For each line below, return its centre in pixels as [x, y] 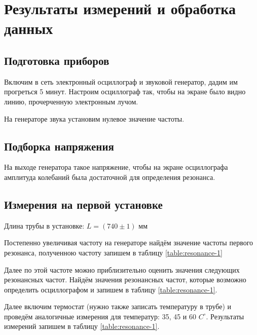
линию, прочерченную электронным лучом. [71, 101]
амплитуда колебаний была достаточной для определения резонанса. [110, 177]
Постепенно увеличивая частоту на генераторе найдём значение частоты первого [129, 243]
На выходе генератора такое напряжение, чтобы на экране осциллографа [116, 167]
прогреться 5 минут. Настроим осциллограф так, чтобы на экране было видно [125, 91]
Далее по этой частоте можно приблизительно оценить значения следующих [122, 269]
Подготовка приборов [57, 60]
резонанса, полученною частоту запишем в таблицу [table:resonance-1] [113, 252]
